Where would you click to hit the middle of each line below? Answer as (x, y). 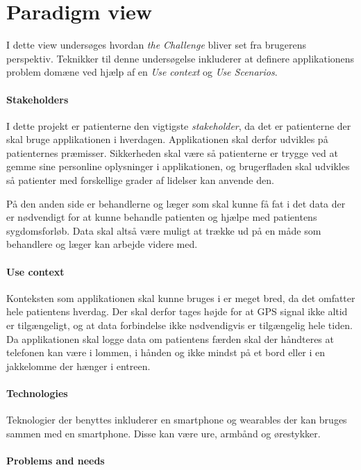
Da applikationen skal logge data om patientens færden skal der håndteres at (170, 338)
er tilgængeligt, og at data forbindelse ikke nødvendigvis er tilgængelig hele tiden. (179, 325)
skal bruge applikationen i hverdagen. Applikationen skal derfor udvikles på (167, 139)
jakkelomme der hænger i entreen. (78, 366)
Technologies (37, 393)
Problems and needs (56, 460)
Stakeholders (37, 99)
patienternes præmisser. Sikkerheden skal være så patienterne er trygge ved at (172, 152)
